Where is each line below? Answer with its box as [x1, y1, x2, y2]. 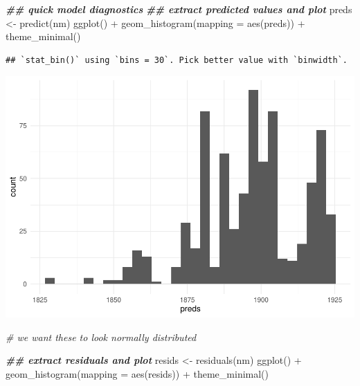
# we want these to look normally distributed [6, 329, 197, 344]
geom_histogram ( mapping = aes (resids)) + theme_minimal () [6, 367, 269, 381]
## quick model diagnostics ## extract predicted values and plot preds [6, 2, 352, 16]
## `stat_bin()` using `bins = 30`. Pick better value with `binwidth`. [6, 55, 348, 65]
